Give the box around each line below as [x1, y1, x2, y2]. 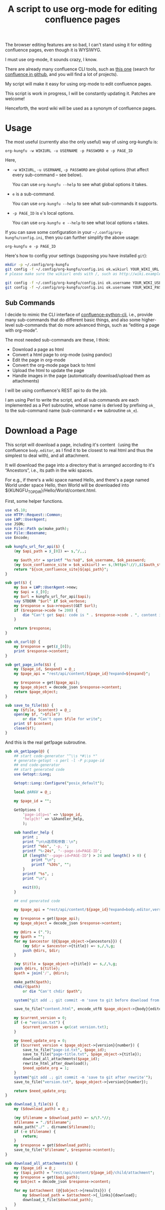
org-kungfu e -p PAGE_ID [5, 244, 56, 249]
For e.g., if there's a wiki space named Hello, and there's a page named [5, 477, 150, 483]
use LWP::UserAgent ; [5, 517, 48, 522]
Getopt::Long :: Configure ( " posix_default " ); [14, 781, 105, 786]
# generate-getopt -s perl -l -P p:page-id [14, 758, 105, 763]
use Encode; [5, 535, 29, 540]
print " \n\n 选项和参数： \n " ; [23, 839, 78, 844]
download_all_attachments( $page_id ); [23, 1057, 100, 1061]
